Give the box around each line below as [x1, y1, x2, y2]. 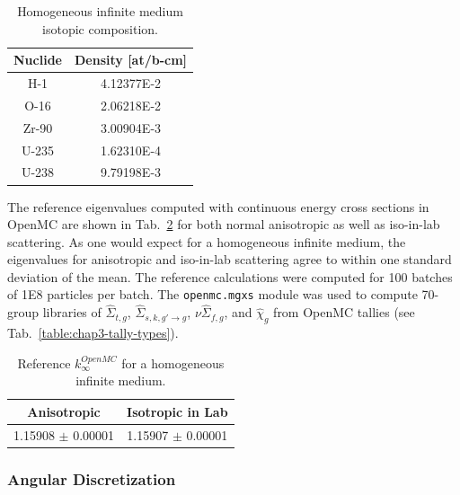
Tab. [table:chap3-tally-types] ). [7, 323, 179, 342]
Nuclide [13, 50, 62, 69]
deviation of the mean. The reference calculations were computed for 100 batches [7, 267, 453, 286]
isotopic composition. [42, 19, 158, 38]
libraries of [42, 303, 102, 322]
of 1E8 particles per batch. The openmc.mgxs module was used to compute [7, 285, 418, 304]
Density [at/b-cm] [74, 50, 188, 69]
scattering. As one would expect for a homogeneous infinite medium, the [7, 232, 406, 251]
